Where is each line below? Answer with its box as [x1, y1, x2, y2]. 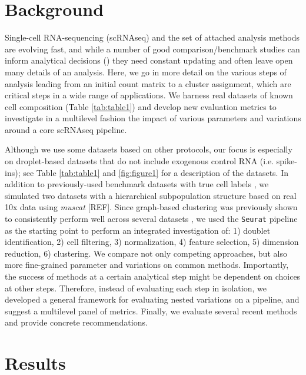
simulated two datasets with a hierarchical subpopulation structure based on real [5, 189, 297, 201]
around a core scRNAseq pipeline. [5, 123, 127, 135]
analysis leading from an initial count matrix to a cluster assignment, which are [5, 77, 291, 89]
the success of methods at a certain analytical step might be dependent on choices [5, 270, 301, 283]
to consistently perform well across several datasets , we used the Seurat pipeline [5, 213, 298, 225]
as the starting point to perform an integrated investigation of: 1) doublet [5, 224, 271, 236]
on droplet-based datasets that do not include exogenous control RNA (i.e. [5, 155, 274, 167]
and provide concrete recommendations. [5, 316, 148, 328]
